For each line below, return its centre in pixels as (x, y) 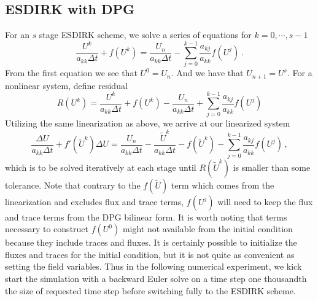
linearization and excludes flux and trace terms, (95, 201)
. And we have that (207, 73)
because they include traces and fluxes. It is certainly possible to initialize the (151, 242)
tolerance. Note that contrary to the (73, 185)
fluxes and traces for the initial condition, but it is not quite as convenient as (150, 254)
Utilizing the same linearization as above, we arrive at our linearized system (148, 123)
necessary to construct (47, 229)
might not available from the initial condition (207, 229)
